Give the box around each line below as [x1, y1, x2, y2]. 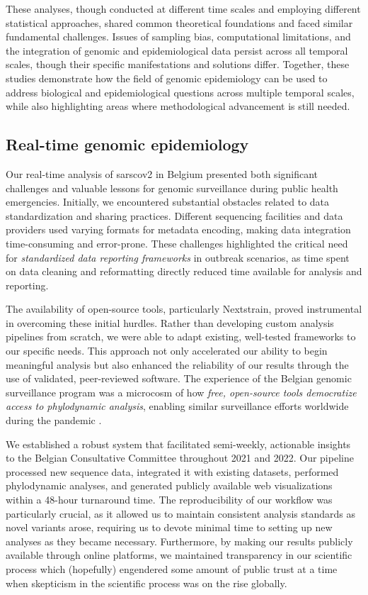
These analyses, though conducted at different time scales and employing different [6, 1, 361, 16]
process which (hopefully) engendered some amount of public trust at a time [6, 561, 338, 576]
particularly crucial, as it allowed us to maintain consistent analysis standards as [6, 506, 355, 521]
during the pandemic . [6, 413, 102, 428]
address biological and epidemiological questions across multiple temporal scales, [6, 84, 355, 99]
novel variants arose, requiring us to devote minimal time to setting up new [6, 520, 333, 535]
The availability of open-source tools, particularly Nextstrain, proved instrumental [6, 301, 362, 316]
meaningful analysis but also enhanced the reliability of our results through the [6, 357, 349, 372]
